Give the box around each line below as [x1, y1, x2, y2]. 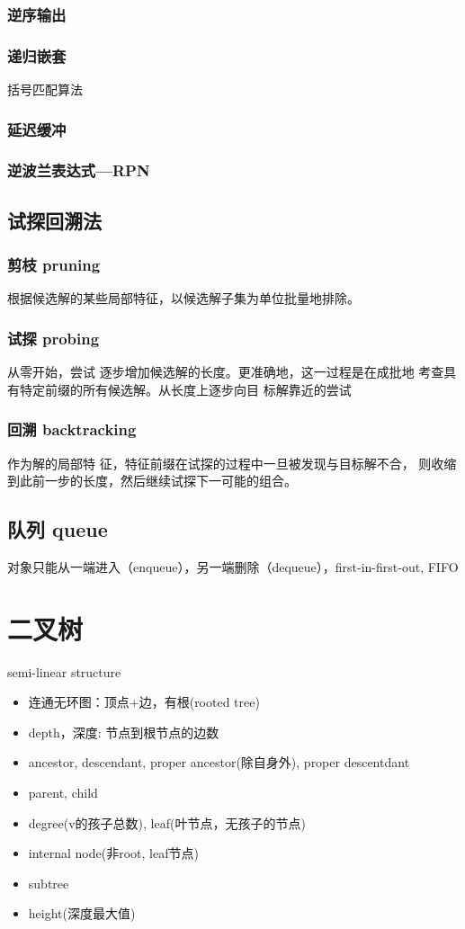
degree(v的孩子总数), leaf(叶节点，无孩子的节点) [28, 813, 306, 832]
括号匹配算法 [7, 80, 83, 99]
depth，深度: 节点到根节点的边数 [28, 722, 219, 741]
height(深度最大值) [28, 904, 136, 923]
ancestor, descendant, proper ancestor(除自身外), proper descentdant [28, 753, 410, 772]
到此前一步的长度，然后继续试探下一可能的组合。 [7, 471, 297, 490]
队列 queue [7, 515, 108, 543]
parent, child [28, 783, 98, 802]
